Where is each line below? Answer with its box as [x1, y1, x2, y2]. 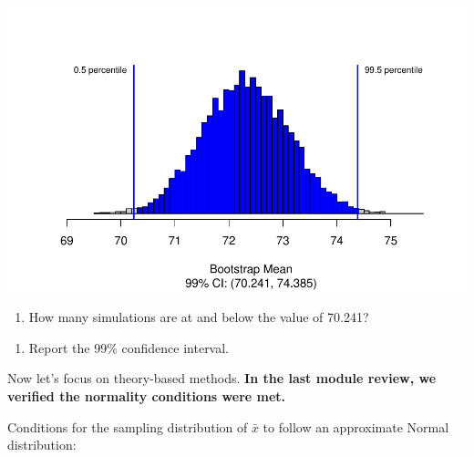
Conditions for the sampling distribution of [7, 417, 248, 436]
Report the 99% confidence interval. [28, 338, 230, 357]
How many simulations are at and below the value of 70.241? [28, 307, 369, 327]
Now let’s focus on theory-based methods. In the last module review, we [7, 369, 437, 388]
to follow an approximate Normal [263, 417, 449, 436]
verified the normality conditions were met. [7, 387, 286, 406]
